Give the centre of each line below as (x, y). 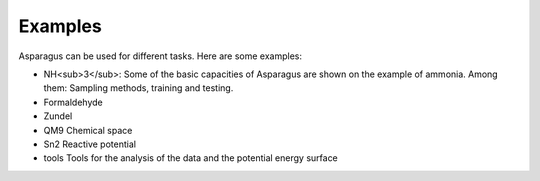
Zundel (58, 116)
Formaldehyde (73, 102)
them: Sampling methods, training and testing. (138, 88)
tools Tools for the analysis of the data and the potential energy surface (191, 158)
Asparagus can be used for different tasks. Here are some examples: (160, 56)
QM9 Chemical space (88, 130)
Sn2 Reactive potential (90, 144)
